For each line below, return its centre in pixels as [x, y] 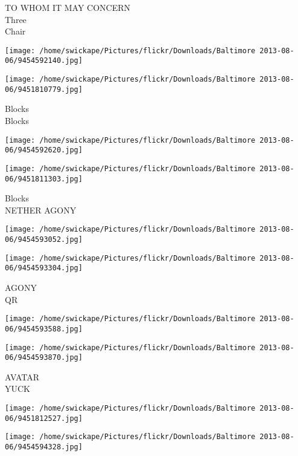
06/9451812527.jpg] [44, 418]
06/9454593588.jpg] [44, 329]
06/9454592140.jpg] [44, 61]
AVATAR [22, 376]
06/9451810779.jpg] [44, 89]
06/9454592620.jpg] [44, 150]
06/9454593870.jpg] [44, 358]
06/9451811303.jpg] [44, 179]
